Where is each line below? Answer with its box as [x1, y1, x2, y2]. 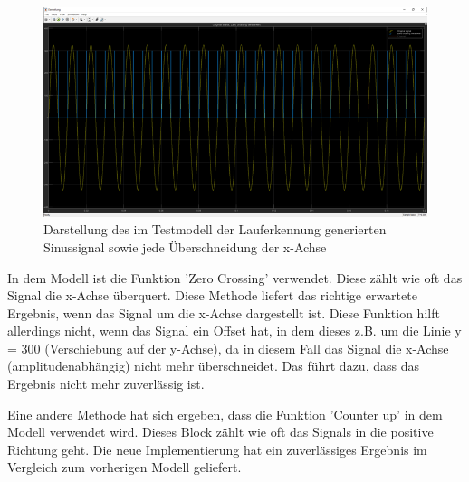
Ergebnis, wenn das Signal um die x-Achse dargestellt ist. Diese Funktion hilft [7, 303, 440, 322]
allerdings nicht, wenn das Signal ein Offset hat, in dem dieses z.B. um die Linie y [7, 321, 462, 340]
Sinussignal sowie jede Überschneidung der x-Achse [43, 237, 327, 256]
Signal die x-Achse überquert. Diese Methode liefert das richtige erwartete [7, 286, 417, 305]
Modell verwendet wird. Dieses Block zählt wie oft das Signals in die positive [7, 422, 434, 441]
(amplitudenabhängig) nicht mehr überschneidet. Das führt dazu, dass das [7, 356, 419, 375]
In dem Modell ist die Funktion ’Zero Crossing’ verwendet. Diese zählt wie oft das [7, 268, 463, 287]
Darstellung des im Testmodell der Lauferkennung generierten [43, 220, 387, 239]
